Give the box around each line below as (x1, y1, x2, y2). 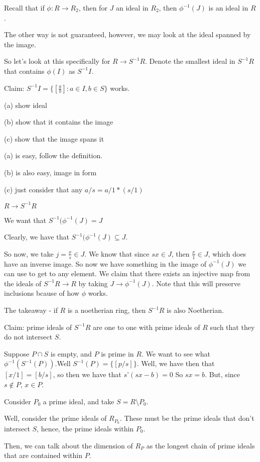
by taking (78, 278, 108, 288)
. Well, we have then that (137, 358, 215, 369)
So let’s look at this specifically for (4, 56, 110, 66)
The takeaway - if (4, 305, 58, 315)
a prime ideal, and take (43, 396, 114, 406)
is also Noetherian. (167, 305, 224, 315)
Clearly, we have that (4, 232, 69, 242)
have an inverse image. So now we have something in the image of (4, 258, 207, 269)
